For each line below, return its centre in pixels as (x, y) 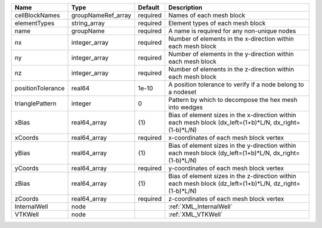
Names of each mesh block (207, 15)
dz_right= (287, 183)
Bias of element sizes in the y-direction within (232, 146)
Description (185, 7)
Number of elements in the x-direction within (231, 39)
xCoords (27, 138)
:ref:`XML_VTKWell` (196, 214)
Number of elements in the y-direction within (231, 54)
